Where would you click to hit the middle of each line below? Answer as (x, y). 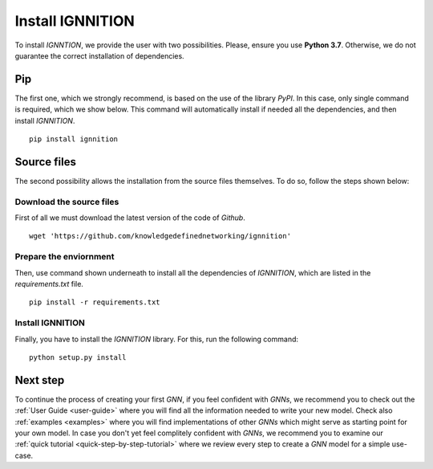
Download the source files (67, 202)
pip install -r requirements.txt (95, 302)
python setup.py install (78, 357)
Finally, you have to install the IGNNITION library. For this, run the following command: (157, 339)
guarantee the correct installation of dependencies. (99, 55)
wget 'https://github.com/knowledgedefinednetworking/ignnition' (160, 236)
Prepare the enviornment (65, 257)
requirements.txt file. (49, 283)
